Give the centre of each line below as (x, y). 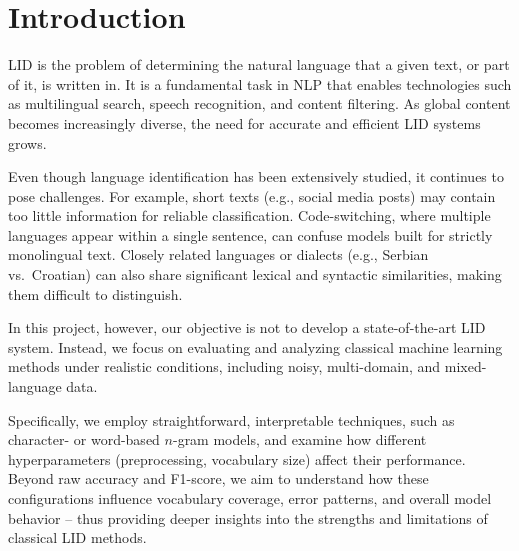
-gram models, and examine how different (299, 439)
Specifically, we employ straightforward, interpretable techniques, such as (231, 419)
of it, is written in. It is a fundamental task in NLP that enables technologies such (260, 83)
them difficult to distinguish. (95, 293)
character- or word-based (84, 439)
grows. (27, 142)
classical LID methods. (77, 537)
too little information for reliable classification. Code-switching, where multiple (249, 215)
